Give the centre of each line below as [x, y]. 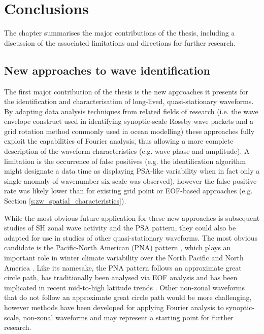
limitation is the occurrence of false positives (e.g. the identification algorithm [125, 161]
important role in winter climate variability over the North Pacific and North [124, 258]
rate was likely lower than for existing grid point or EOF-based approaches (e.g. [128, 191]
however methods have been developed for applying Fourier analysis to [114, 307]
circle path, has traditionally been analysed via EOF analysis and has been [121, 277]
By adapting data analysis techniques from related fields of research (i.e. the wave [131, 111]
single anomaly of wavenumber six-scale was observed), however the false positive [130, 180]
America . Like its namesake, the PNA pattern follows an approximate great [123, 267]
